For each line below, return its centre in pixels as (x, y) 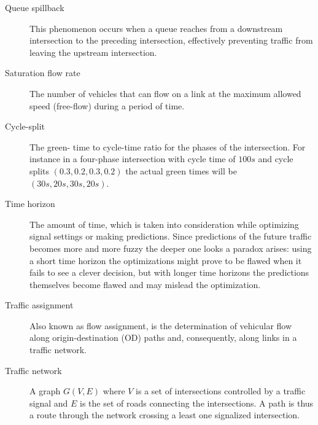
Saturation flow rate (43, 73)
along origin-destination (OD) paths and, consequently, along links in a (163, 337)
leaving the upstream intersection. (93, 52)
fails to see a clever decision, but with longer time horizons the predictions (169, 272)
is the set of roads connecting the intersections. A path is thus (196, 403)
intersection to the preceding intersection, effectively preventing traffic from (171, 40)
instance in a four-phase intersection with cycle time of (133, 159)
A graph (45, 391)
